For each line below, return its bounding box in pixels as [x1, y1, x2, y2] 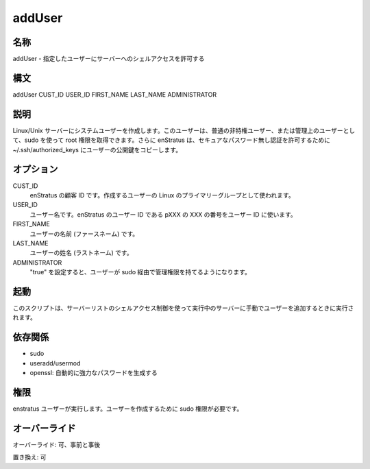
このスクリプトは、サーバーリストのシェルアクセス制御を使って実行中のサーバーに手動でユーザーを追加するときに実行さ [12, 304, 354, 312]
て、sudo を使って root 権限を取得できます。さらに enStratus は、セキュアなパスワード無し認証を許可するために [12, 136, 331, 144]
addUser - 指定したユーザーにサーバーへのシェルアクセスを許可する [12, 55, 205, 63]
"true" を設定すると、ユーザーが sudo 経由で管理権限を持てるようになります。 [29, 268, 251, 276]
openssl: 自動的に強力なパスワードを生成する [29, 369, 158, 377]
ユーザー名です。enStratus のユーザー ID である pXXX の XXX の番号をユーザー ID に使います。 [29, 210, 297, 219]
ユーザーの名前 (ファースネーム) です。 [29, 230, 139, 238]
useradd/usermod [29, 359, 81, 367]
